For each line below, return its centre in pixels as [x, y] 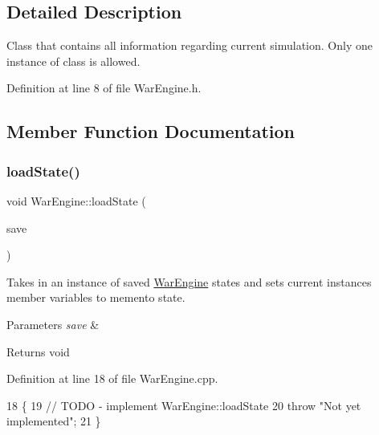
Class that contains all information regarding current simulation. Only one [189, 45]
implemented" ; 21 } [54, 421]
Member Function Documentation [151, 131]
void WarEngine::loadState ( [76, 200]
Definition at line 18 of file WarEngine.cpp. [112, 378]
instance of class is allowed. [73, 61]
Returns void [38, 351]
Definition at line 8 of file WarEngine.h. [104, 88]
